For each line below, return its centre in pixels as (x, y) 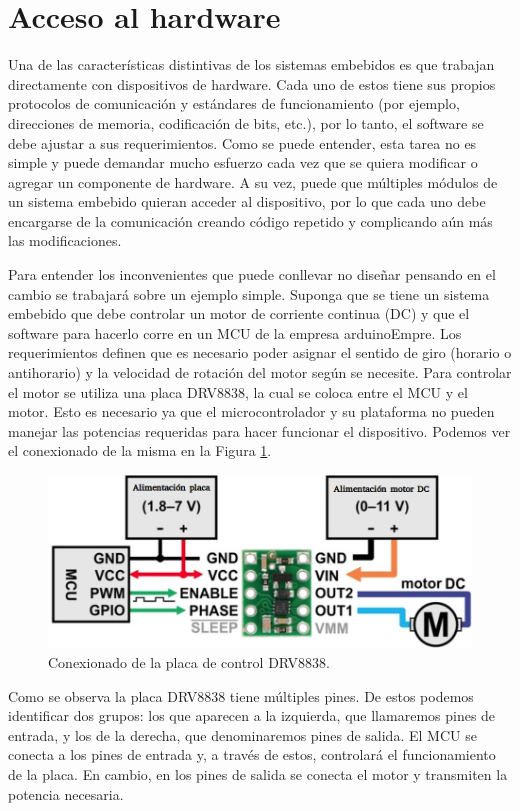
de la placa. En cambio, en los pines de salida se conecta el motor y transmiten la (258, 774)
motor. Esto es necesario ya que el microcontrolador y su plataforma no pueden (251, 411)
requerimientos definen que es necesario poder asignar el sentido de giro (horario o (260, 352)
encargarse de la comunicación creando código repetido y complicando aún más (250, 220)
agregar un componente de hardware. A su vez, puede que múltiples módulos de (253, 181)
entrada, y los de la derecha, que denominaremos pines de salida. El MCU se (242, 734)
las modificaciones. (65, 240)
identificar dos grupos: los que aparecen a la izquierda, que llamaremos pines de (252, 715)
